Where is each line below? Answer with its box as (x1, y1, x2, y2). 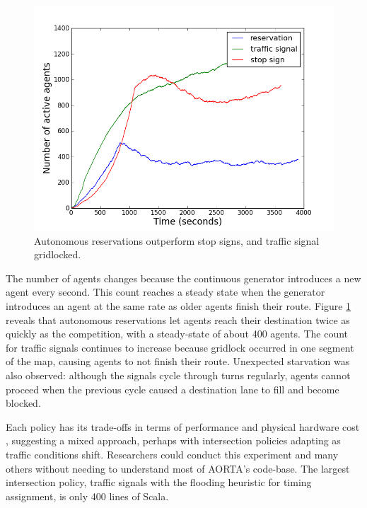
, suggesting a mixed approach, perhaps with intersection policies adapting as (6, 433, 341, 448)
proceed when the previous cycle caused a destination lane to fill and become (6, 381, 339, 396)
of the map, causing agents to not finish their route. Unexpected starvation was (6, 354, 350, 369)
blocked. (6, 396, 41, 410)
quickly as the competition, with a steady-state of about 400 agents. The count (6, 326, 349, 341)
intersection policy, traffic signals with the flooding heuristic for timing (6, 475, 312, 490)
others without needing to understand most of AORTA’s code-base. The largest (6, 461, 350, 475)
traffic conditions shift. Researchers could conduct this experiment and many (6, 446, 339, 461)
